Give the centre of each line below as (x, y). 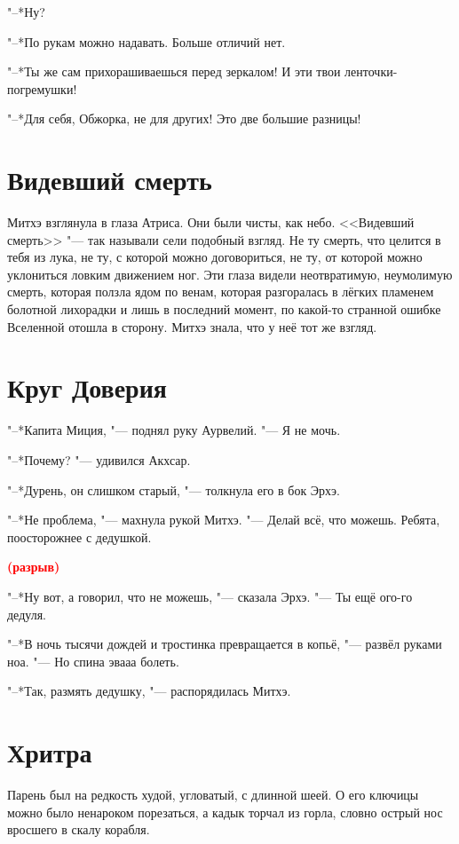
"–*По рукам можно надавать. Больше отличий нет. (146, 41)
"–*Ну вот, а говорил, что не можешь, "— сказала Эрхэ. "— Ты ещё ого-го (210, 596)
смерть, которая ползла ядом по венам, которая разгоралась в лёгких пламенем (221, 292)
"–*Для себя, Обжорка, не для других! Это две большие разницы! (184, 118)
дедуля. (27, 614)
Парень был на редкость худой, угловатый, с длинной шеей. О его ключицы (213, 795)
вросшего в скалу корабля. (79, 829)
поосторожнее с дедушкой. (79, 536)
